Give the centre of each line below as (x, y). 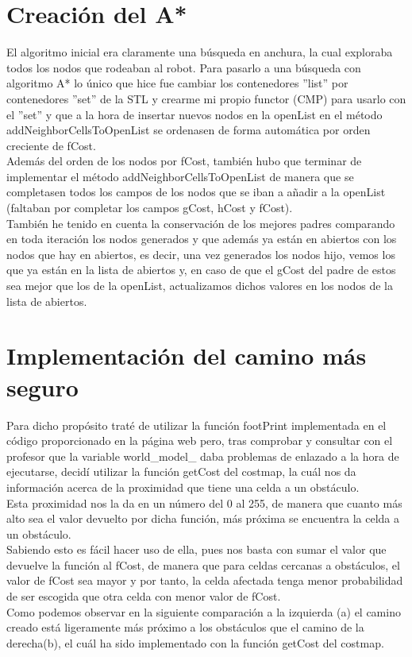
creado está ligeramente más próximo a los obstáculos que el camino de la (185, 627)
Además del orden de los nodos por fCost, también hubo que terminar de (184, 161)
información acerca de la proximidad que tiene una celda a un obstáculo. (183, 487)
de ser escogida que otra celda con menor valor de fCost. (144, 596)
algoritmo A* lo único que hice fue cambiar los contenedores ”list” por (177, 83)
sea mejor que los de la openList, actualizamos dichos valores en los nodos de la (200, 286)
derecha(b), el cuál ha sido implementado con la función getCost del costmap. (195, 642)
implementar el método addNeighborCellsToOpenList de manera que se (180, 176)
